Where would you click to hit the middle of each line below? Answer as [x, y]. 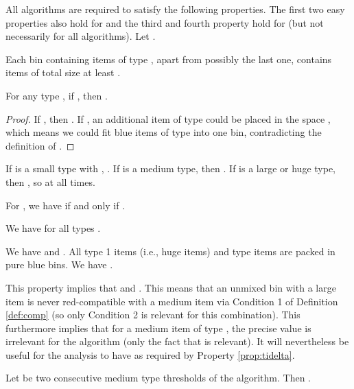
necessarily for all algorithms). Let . [81, 36]
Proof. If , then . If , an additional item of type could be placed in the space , [168, 118]
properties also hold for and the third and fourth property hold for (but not [165, 22]
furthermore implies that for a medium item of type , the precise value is [158, 328]
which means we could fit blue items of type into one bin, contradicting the [164, 132]
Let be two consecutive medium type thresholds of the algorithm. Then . [158, 378]
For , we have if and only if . [66, 205]
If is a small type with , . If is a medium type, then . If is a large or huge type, [171, 168]
